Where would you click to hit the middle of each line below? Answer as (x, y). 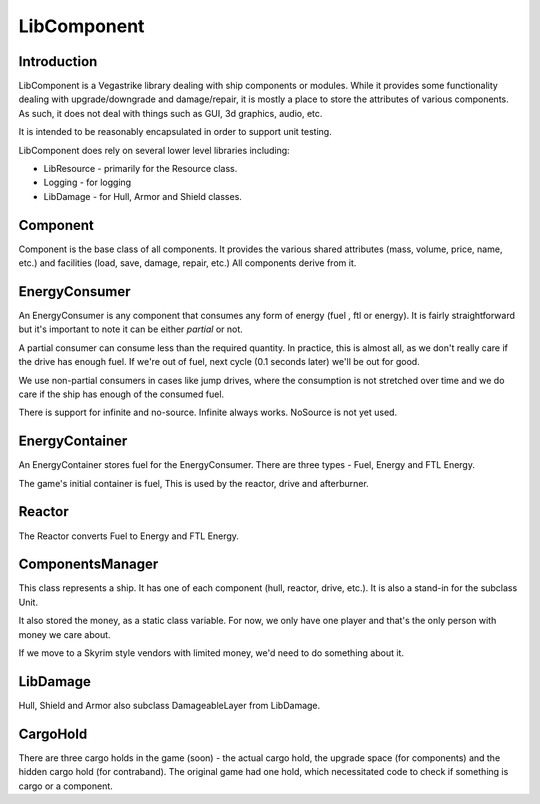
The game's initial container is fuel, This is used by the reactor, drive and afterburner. (193, 483)
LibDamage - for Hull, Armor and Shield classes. (142, 196)
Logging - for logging (87, 182)
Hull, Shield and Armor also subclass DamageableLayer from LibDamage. (169, 705)
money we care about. (64, 634)
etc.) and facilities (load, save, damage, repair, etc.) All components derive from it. (187, 263)
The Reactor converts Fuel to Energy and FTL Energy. (129, 536)
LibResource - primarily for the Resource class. (140, 169)
